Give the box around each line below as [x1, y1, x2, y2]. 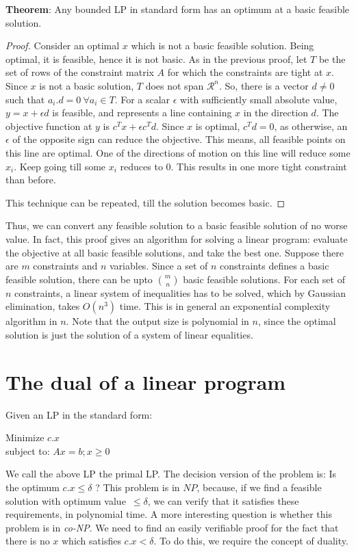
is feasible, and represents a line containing [52, 105, 232, 120]
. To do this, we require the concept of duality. [153, 534, 348, 548]
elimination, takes [5, 299, 80, 313]
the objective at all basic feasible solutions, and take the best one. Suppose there [5, 245, 344, 259]
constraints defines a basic [220, 259, 329, 273]
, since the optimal [257, 314, 336, 328]
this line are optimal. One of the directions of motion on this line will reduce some [5, 145, 351, 159]
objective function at [5, 118, 92, 133]
